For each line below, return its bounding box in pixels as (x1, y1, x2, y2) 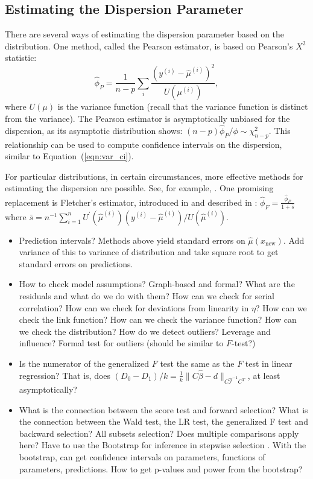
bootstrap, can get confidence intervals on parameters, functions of (19, 451, 265, 463)
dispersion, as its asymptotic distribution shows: (5, 124, 183, 136)
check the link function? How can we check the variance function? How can (19, 313, 297, 326)
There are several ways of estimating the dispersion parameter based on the (5, 28, 285, 40)
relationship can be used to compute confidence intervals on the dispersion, (5, 138, 282, 150)
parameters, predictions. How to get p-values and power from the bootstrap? (19, 462, 303, 475)
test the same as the (160, 357, 235, 369)
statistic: (5, 51, 37, 64)
